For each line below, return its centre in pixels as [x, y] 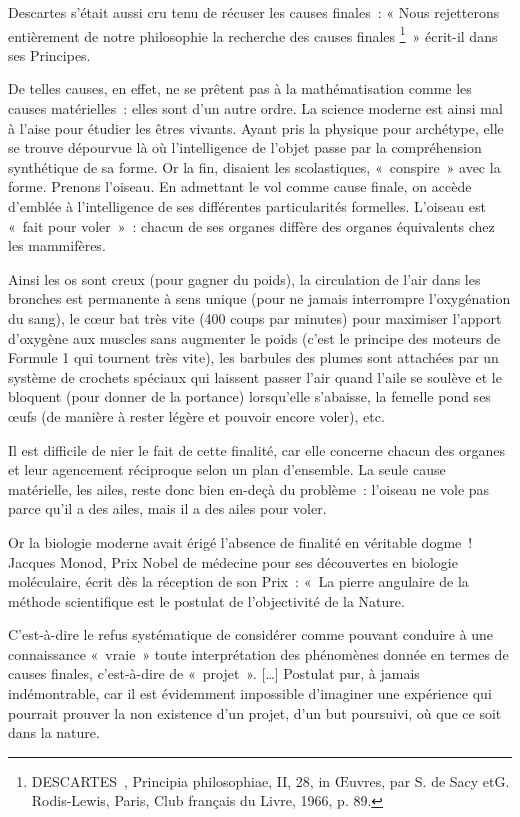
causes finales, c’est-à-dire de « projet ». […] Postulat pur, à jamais [214, 673]
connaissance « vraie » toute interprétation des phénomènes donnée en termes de [258, 653]
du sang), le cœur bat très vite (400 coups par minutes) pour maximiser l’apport [255, 317]
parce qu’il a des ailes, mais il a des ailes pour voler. [167, 508]
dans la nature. [54, 732]
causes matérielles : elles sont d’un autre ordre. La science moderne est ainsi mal [255, 108]
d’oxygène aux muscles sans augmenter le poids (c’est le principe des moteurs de [254, 337]
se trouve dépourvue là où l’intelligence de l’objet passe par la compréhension [245, 147]
